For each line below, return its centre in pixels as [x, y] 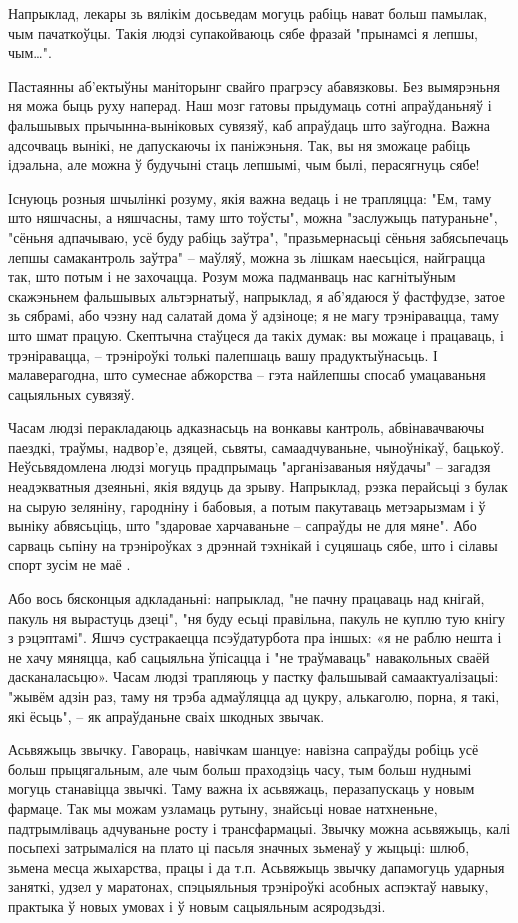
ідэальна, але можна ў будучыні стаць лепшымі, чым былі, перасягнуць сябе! [244, 164]
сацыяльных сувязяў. [71, 393]
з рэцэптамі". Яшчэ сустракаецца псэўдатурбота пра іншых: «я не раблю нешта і [255, 637]
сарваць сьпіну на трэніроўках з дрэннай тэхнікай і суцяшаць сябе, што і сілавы [253, 544]
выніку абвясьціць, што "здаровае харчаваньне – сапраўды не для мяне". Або [242, 525]
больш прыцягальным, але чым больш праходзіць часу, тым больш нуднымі [240, 768]
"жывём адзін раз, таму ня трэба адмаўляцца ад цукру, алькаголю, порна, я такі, [254, 696]
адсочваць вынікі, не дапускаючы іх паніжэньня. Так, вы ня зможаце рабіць [239, 144]
